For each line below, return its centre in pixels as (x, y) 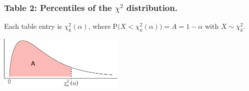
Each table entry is (33, 26)
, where (99, 26)
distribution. (152, 7)
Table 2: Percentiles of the (58, 7)
